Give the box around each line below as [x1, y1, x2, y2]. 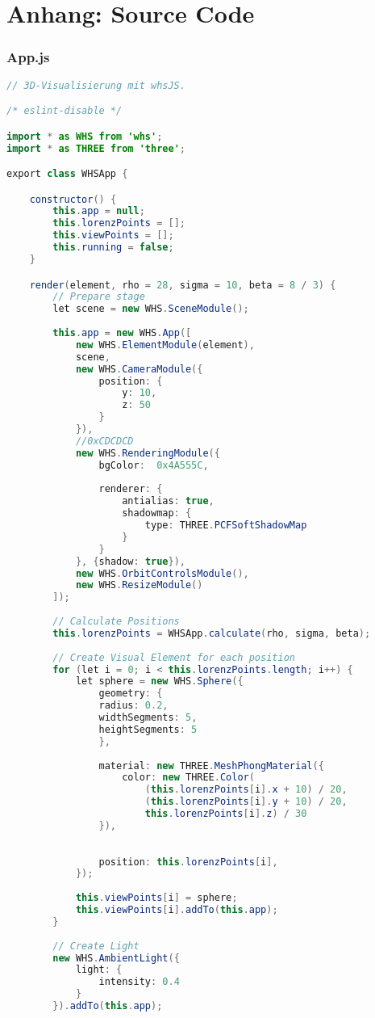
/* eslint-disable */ [6, 105, 123, 117]
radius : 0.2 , [98, 700, 169, 712]
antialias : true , [122, 495, 215, 507]
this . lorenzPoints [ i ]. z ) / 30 [144, 808, 307, 819]
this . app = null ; [52, 205, 145, 217]
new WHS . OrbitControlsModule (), [75, 567, 249, 579]
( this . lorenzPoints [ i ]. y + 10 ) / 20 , [144, 796, 348, 808]
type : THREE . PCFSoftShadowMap [144, 520, 307, 531]
